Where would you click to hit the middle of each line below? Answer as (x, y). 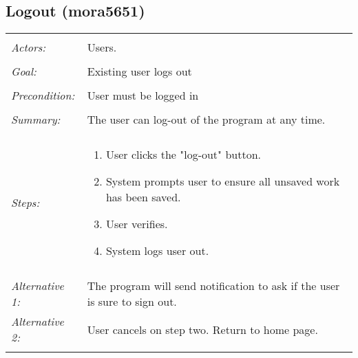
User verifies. (137, 224)
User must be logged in (143, 96)
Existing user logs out (139, 71)
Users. (102, 47)
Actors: (29, 47)
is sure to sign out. (132, 302)
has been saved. (143, 197)
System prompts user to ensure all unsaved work (223, 181)
